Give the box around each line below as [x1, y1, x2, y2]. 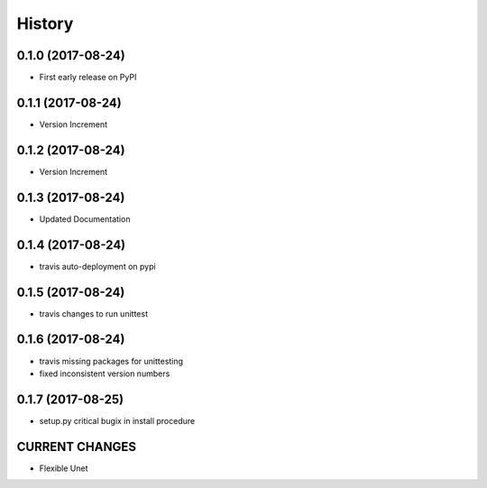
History [16, 14, 74, 33]
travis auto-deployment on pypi [39, 261, 157, 272]
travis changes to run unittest [39, 308, 149, 319]
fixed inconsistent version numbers [39, 368, 170, 379]
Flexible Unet [39, 463, 89, 474]
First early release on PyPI [39, 72, 137, 83]
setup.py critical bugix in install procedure [39, 415, 196, 426]
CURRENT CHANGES [16, 438, 137, 455]
